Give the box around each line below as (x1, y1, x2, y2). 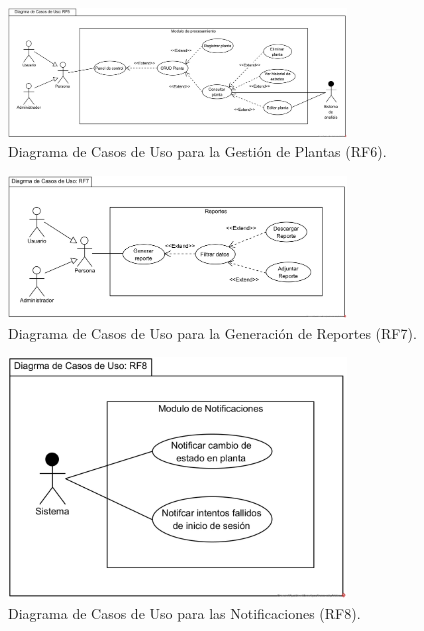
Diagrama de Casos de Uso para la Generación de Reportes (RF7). (8, 322, 417, 343)
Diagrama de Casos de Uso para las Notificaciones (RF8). (8, 603, 361, 624)
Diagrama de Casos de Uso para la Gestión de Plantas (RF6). (8, 141, 387, 162)
